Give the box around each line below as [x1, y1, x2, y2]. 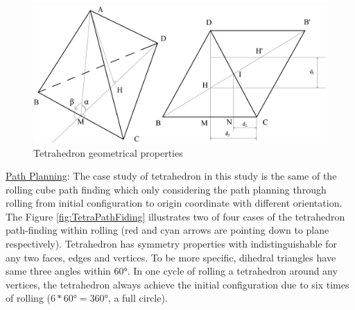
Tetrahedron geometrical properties [33, 145, 183, 160]
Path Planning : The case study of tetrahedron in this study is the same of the [6, 169, 337, 183]
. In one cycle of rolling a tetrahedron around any [127, 264, 338, 278]
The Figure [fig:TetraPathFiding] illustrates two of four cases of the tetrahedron [6, 209, 345, 223]
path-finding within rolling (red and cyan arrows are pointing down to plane [6, 223, 329, 237]
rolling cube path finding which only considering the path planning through [6, 182, 327, 196]
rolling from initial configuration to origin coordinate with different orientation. [6, 196, 343, 210]
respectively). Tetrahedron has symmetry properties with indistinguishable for [6, 236, 337, 251]
